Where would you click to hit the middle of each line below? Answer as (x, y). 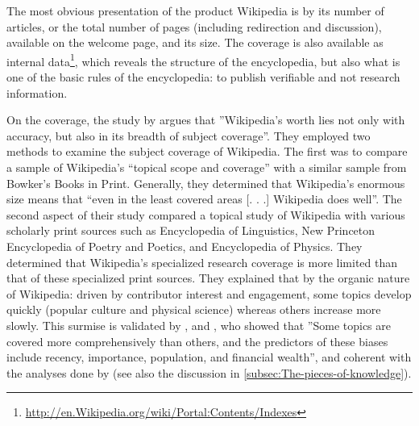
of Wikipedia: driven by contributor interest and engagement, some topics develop (209, 293)
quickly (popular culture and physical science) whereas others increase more (194, 309)
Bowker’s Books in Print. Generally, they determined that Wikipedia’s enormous (206, 183)
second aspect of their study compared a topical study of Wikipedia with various (206, 214)
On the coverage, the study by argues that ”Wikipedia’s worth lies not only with (206, 120)
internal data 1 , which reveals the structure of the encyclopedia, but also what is (203, 60)
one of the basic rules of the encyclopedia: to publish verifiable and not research (203, 77)
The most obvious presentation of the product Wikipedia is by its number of (195, 10)
